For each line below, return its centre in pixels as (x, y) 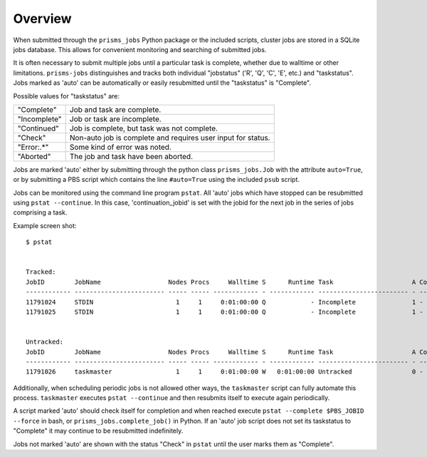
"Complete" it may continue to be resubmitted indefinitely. (98, 431)
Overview (42, 19)
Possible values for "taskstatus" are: (67, 96)
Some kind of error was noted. (121, 147)
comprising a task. (40, 212)
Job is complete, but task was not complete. (144, 128)
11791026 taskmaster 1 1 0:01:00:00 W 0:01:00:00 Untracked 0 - (225, 372)
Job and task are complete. (115, 109)
